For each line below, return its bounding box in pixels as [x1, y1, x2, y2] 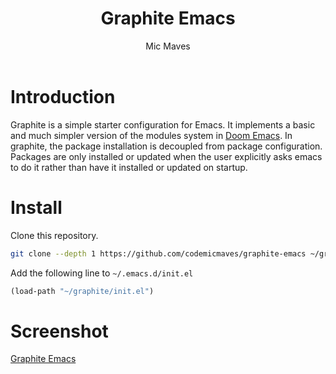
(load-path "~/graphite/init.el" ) [10, 286, 155, 296]
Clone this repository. [10, 229, 99, 241]
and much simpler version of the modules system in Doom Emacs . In [10, 129, 293, 141]
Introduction [10, 85, 116, 108]
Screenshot [10, 320, 109, 342]
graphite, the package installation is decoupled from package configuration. [10, 140, 323, 152]
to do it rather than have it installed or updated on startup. [10, 161, 248, 173]
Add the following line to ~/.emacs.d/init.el [10, 267, 194, 279]
